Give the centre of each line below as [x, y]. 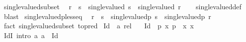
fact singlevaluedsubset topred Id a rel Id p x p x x [99, 26]
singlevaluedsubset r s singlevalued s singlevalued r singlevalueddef [123, 6]
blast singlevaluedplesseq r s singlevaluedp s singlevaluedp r [107, 16]
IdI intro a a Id [31, 35]
